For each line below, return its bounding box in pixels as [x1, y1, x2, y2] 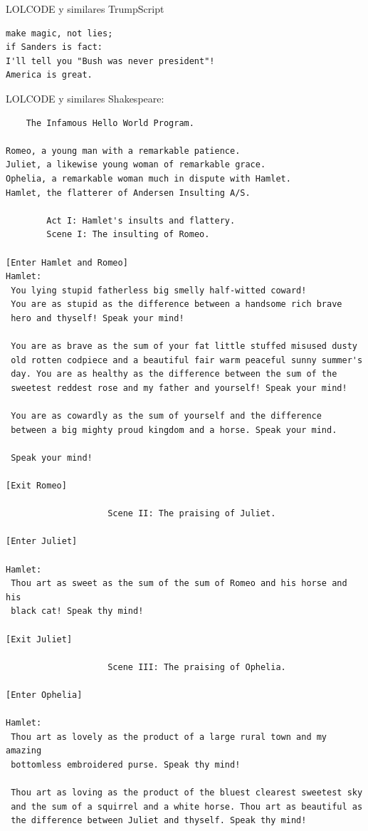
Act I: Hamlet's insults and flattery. [46, 215, 236, 226]
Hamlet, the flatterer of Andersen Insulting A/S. [6, 187, 251, 198]
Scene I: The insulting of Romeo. [46, 229, 210, 240]
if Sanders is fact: [6, 42, 103, 53]
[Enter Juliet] [6, 536, 78, 547]
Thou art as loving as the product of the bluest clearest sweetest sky [11, 788, 363, 798]
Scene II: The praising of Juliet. [107, 508, 276, 519]
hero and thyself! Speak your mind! [11, 313, 184, 323]
